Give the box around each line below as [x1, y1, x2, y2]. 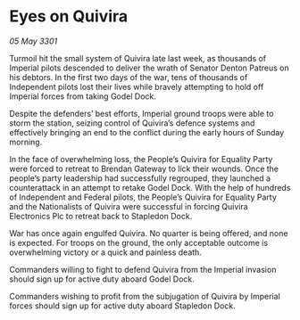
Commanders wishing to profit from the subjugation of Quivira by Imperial [9, 291, 281, 301]
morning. [9, 136, 43, 147]
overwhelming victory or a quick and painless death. [9, 247, 203, 258]
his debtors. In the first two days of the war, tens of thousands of [9, 71, 248, 82]
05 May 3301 [9, 36, 58, 46]
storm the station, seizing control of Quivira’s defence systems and [9, 118, 255, 128]
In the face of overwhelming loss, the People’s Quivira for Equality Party [9, 153, 273, 164]
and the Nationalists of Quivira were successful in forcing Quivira [9, 201, 248, 211]
